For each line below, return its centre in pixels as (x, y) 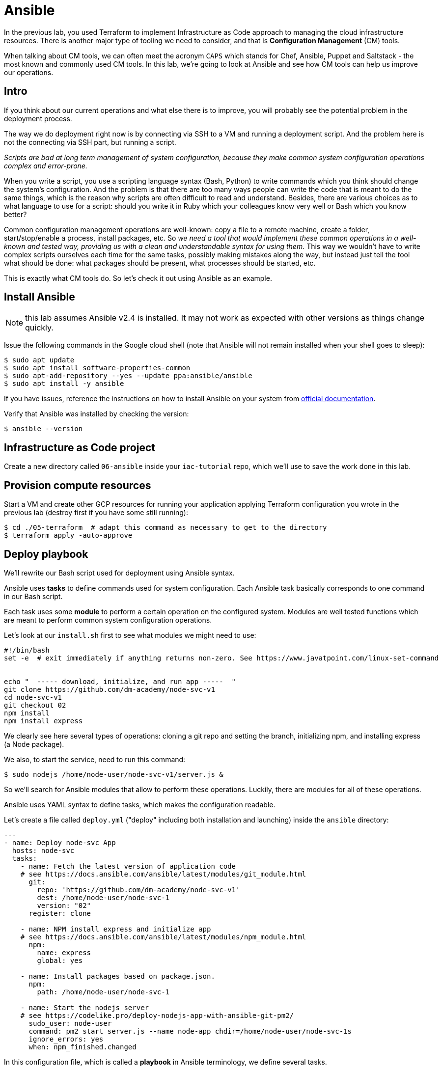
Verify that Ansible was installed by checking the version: (97, 414)
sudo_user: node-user (70, 1023)
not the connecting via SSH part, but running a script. (90, 142)
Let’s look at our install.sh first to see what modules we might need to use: (130, 635)
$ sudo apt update (39, 360)
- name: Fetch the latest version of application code (128, 866)
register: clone (60, 913)
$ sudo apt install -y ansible (64, 384)
